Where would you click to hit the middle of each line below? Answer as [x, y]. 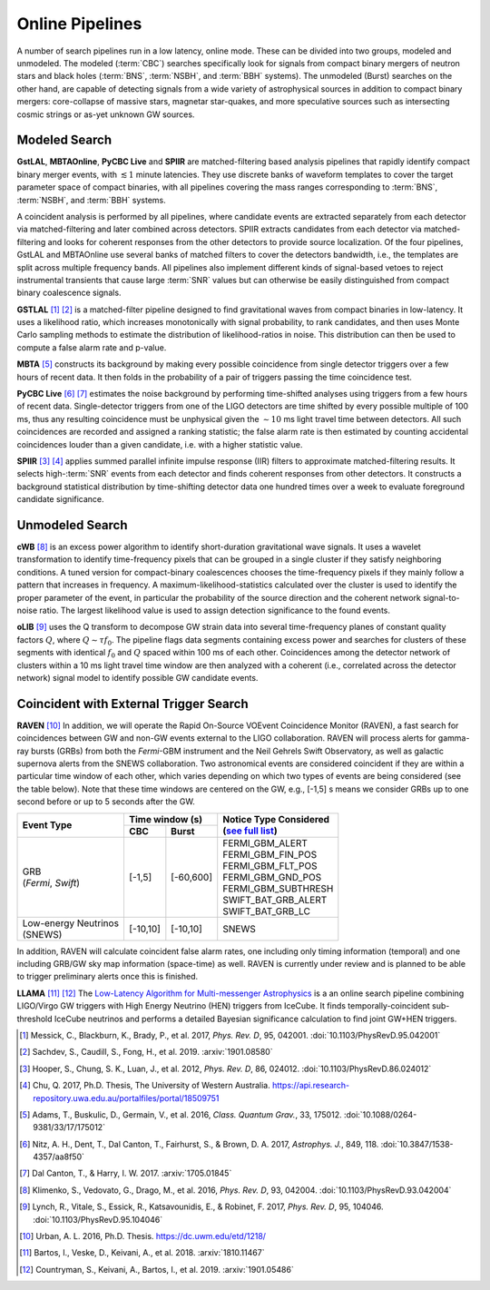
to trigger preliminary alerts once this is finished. [108, 977]
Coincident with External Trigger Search [132, 704]
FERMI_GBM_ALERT [265, 842]
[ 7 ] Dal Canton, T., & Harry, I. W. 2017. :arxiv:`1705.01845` [126, 1173]
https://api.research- [311, 1086]
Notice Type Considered [276, 820]
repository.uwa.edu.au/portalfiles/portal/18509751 [126, 1098]
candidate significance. [60, 499]
